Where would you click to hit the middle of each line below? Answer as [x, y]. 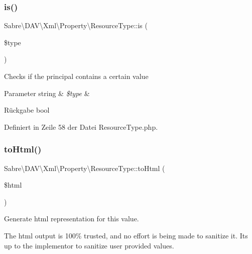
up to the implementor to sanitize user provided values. [89, 245]
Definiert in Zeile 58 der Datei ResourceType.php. [81, 126]
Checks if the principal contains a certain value [76, 76]
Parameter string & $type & [47, 93]
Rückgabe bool [27, 110]
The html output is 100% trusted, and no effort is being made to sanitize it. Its [126, 235]
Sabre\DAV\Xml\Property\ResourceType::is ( [76, 25]
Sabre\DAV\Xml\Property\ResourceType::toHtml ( [85, 168]
